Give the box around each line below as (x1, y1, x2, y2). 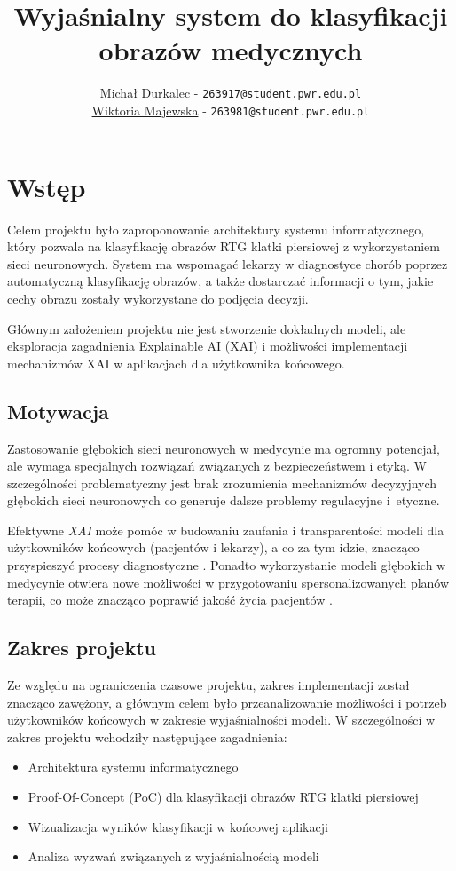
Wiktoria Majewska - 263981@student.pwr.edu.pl (91, 100, 370, 119)
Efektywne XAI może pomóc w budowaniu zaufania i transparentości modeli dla (7, 520, 444, 539)
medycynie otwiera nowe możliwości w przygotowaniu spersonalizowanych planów (7, 573, 450, 591)
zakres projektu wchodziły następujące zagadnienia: (7, 727, 287, 746)
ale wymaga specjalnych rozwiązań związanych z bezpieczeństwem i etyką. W (7, 456, 427, 475)
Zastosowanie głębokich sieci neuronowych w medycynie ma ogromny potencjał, (7, 439, 441, 457)
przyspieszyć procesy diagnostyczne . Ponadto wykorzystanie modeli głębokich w (7, 556, 446, 574)
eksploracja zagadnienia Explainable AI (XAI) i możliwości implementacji (7, 337, 408, 355)
